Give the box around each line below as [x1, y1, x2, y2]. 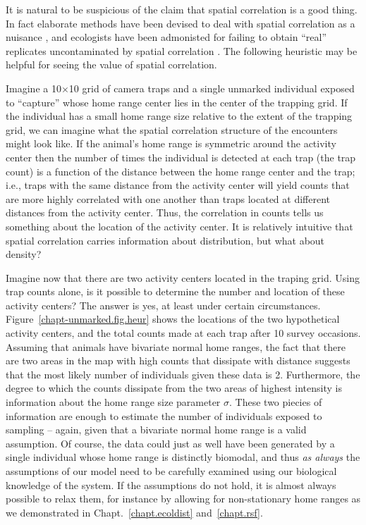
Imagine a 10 [6, 80, 61, 95]
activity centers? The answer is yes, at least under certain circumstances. [6, 297, 321, 312]
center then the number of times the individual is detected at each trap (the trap [6, 149, 356, 164]
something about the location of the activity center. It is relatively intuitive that [6, 218, 353, 233]
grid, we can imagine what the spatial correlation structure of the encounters [6, 122, 338, 137]
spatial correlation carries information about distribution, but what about [6, 233, 325, 247]
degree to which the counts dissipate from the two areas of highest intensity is [6, 381, 342, 395]
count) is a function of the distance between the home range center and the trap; [6, 163, 355, 178]
